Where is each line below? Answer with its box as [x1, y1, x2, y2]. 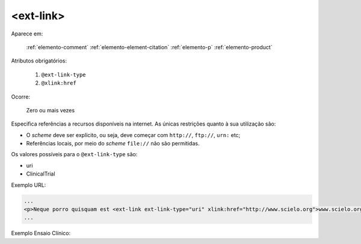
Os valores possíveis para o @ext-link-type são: [11, 151, 138, 158]
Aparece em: [11, 30, 43, 37]
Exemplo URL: [11, 181, 46, 189]
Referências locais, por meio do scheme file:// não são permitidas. [26, 140, 200, 147]
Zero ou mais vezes [26, 106, 75, 114]
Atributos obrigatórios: [11, 57, 67, 64]
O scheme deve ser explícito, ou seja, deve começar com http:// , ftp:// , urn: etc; [26, 131, 241, 138]
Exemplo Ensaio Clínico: [11, 230, 71, 237]
